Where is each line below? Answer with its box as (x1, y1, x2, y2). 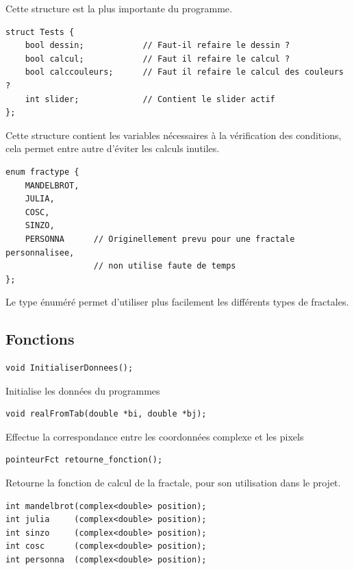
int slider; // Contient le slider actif (25, 94, 275, 104)
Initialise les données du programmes (5, 383, 160, 397)
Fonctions (5, 328, 75, 349)
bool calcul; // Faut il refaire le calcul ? (25, 53, 290, 64)
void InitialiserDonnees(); (5, 363, 134, 373)
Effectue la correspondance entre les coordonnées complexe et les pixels (5, 429, 304, 443)
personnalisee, (5, 247, 75, 258)
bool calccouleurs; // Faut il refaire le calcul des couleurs (25, 67, 344, 77)
